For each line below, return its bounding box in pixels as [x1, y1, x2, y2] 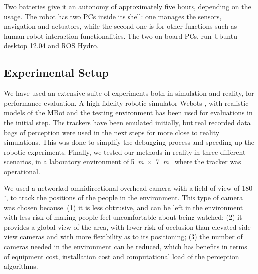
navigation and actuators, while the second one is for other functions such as [4, 21, 237, 31]
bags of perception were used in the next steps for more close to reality [4, 127, 220, 137]
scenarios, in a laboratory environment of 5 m [4, 156, 144, 167]
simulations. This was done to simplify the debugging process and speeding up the [4, 137, 254, 147]
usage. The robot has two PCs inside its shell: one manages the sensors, [4, 11, 222, 21]
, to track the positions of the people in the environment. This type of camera [6, 192, 243, 203]
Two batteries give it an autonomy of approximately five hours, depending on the [4, 1, 251, 11]
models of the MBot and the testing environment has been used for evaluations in [4, 107, 253, 118]
